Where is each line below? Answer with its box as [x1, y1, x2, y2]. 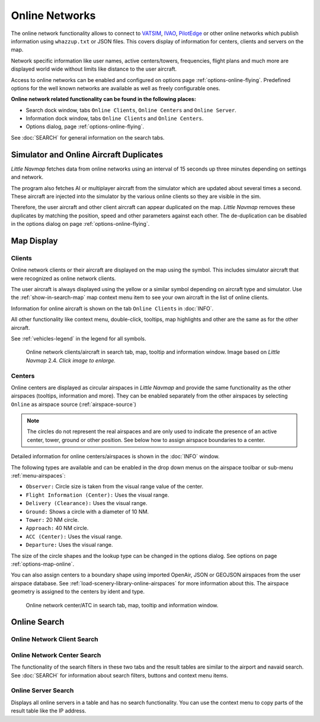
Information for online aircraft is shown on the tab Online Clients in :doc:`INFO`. [11, 305, 213, 312]
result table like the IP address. [11, 707, 87, 714]
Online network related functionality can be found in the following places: [11, 96, 197, 103]
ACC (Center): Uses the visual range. [25, 532, 123, 540]
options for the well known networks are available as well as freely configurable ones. [11, 84, 220, 92]
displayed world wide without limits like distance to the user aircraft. [11, 65, 177, 72]
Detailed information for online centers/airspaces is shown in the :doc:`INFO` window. [11, 453, 220, 460]
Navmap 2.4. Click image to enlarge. [25, 357, 116, 364]
